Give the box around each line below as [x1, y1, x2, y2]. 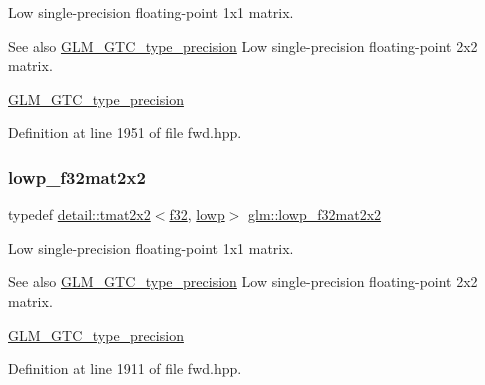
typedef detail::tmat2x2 [8, 204, 151, 225]
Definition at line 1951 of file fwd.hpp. [8, 122, 242, 143]
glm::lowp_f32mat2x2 [248, 204, 382, 225]
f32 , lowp [169, 204, 225, 225]
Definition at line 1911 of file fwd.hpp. [8, 358, 242, 379]
